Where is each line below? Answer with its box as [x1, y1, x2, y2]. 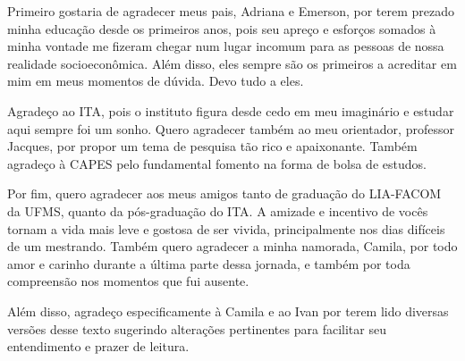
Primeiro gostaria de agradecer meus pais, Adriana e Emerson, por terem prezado [7, 2, 455, 20]
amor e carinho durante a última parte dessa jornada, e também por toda [7, 254, 410, 273]
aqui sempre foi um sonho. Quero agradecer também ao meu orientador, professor [7, 119, 454, 138]
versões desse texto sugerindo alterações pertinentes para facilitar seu [7, 319, 386, 338]
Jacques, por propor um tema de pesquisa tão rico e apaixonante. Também [7, 137, 418, 155]
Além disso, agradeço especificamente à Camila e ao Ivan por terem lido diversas [7, 301, 449, 320]
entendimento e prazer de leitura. [7, 337, 190, 356]
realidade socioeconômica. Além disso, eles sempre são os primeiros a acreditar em [7, 54, 457, 72]
